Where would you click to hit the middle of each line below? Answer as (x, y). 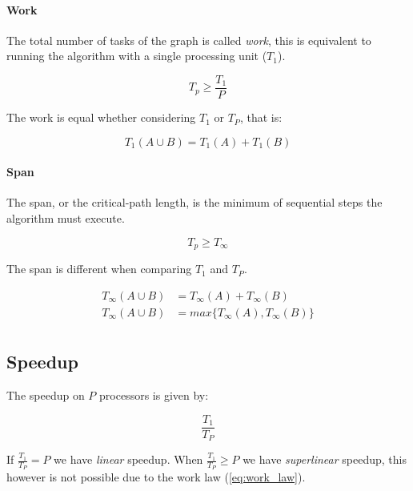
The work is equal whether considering (101, 117)
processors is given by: (154, 394)
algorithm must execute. (66, 218)
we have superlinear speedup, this (325, 459)
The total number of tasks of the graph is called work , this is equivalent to (189, 40)
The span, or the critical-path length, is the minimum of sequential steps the (194, 202)
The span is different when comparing (99, 269)
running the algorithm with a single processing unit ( (137, 56)
